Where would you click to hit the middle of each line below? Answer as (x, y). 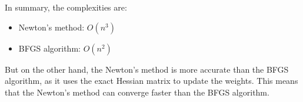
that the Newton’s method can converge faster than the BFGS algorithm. (137, 92)
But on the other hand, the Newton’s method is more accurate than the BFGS (147, 69)
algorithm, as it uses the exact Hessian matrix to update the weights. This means (151, 81)
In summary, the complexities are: (66, 7)
